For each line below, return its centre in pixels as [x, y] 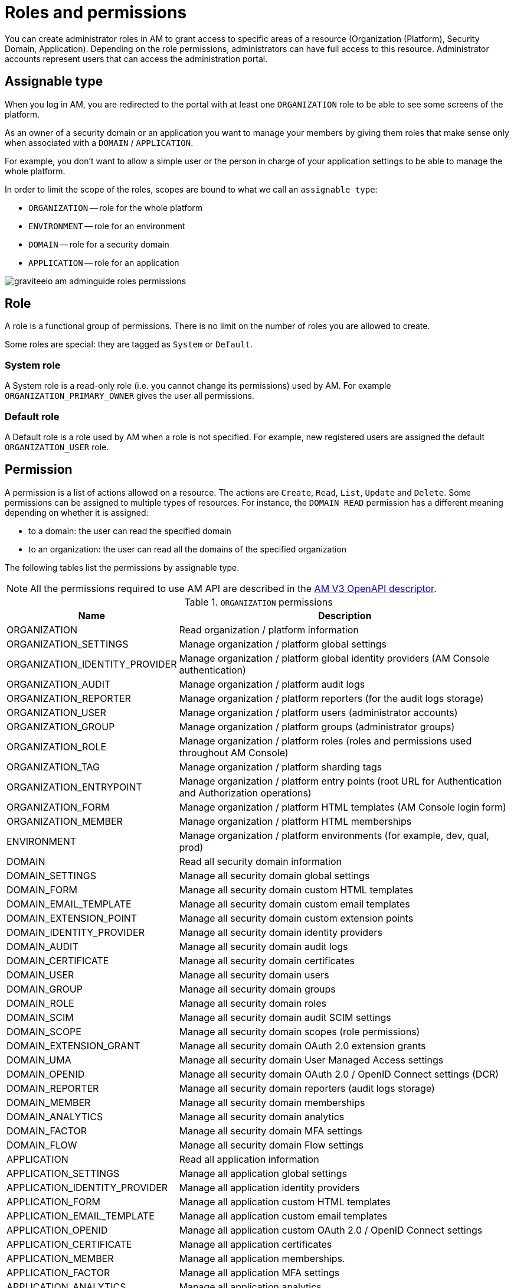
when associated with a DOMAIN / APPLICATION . [99, 142]
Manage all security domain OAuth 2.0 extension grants [302, 1045]
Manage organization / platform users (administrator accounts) [318, 712]
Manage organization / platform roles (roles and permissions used [325, 741]
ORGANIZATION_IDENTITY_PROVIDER [92, 664]
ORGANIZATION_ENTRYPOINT [74, 787]
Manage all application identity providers [269, 1187]
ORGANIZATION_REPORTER [69, 698]
